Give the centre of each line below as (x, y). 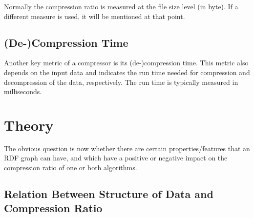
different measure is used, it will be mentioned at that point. (95, 16)
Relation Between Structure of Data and (109, 194)
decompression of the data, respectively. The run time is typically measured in (121, 82)
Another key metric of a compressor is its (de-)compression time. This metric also (126, 63)
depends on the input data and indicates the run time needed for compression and (127, 72)
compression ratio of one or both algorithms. (71, 168)
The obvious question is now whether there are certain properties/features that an (127, 148)
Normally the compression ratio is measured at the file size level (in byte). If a (121, 6)
